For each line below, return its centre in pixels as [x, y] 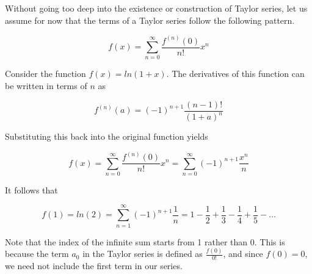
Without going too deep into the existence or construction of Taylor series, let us [156, 8]
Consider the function [45, 74]
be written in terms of [46, 86]
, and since [243, 254]
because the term [37, 254]
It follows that [31, 189]
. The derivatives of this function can [235, 74]
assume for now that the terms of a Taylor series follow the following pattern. [150, 20]
